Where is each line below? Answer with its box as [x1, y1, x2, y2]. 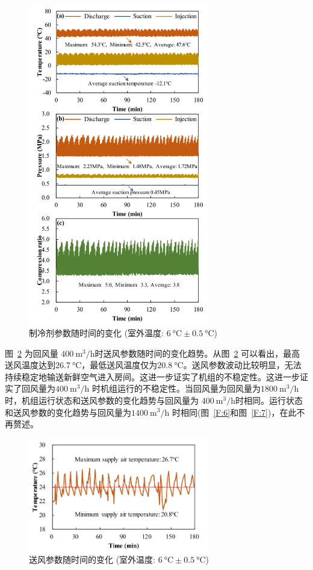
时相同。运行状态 [235, 393, 303, 406]
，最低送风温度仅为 [81, 359, 158, 371]
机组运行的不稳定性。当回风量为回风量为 [100, 382, 261, 395]
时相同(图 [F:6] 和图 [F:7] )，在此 [172, 406, 297, 418]
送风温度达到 [5, 359, 55, 371]
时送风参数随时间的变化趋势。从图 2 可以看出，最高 [95, 346, 300, 359]
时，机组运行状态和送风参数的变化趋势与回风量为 [5, 393, 199, 406]
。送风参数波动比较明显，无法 [183, 359, 302, 371]
